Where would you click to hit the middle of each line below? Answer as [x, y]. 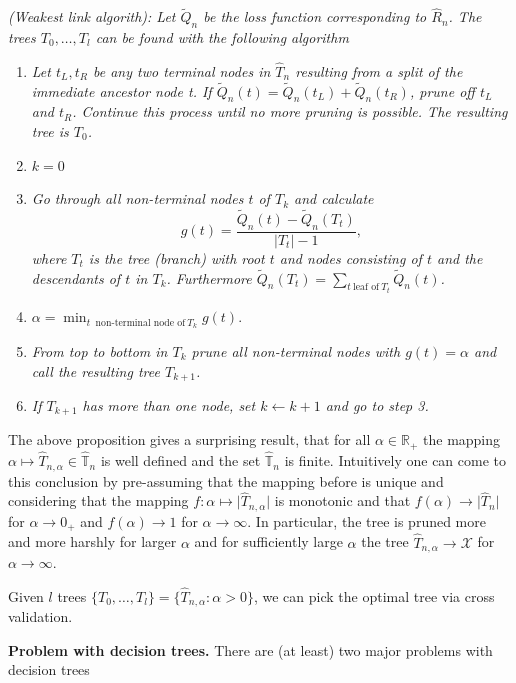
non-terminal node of [140, 322]
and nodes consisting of [350, 257]
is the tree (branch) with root [176, 257]
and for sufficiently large [268, 541]
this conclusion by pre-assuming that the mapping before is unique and [226, 480]
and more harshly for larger [92, 541]
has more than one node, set [169, 405]
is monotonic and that [342, 500]
